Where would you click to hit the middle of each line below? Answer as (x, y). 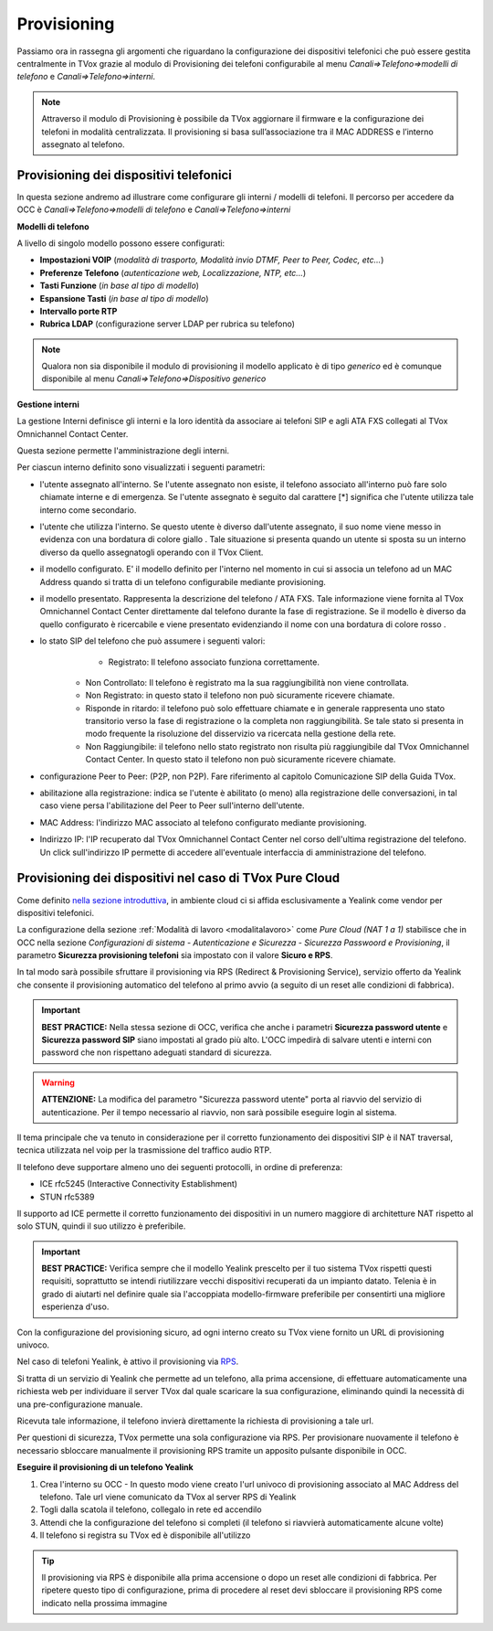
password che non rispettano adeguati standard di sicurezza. (157, 1052)
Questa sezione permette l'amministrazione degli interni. (123, 451)
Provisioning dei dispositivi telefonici (124, 175)
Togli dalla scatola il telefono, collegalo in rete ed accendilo (151, 1509)
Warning (58, 1082)
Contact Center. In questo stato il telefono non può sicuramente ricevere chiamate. (241, 760)
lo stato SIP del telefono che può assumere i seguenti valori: (152, 641)
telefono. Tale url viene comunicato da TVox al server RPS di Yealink (168, 1497)
